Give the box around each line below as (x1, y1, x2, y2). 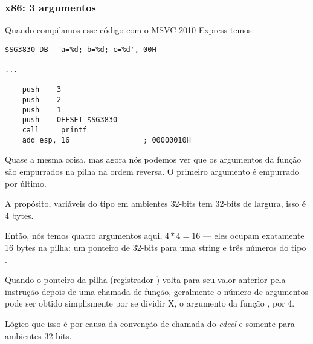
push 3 (22, 85, 62, 94)
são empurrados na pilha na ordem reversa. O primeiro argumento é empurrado (5, 164, 300, 177)
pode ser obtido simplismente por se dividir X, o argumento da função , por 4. (5, 297, 295, 310)
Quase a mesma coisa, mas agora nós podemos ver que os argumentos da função (5, 153, 302, 166)
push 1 (22, 105, 62, 114)
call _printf (22, 126, 88, 135)
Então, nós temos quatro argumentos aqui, (5, 229, 163, 242)
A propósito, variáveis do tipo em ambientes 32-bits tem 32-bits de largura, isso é (5, 197, 306, 210)
